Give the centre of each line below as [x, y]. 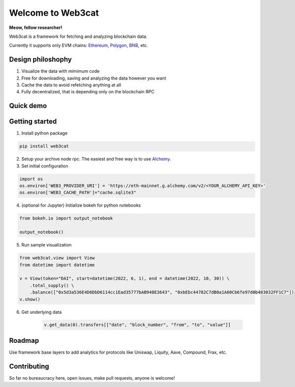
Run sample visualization [46, 245]
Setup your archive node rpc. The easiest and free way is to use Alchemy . [96, 159]
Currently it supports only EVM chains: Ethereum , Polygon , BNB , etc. [79, 45]
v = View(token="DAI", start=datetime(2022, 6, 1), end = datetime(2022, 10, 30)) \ [124, 278]
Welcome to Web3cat [54, 13]
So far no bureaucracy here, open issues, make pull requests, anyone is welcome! [92, 378]
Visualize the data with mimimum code [60, 71]
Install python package [44, 133]
